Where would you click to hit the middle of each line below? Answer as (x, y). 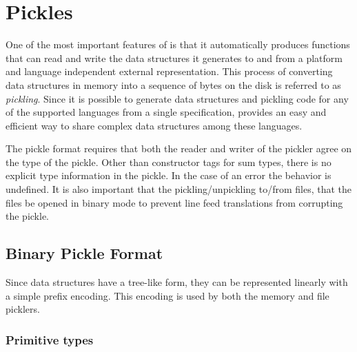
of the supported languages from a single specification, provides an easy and (166, 112)
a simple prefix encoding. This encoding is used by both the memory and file (167, 295)
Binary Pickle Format (84, 253)
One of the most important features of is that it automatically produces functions (178, 44)
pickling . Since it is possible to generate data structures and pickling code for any (177, 98)
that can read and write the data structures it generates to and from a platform (174, 58)
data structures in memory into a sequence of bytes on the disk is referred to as (173, 84)
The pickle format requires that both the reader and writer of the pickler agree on (179, 148)
